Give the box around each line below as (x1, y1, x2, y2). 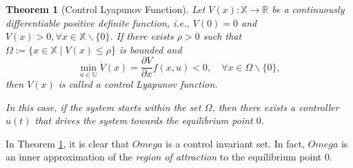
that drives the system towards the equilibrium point (34, 113, 253, 128)
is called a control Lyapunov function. (58, 77, 218, 91)
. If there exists (110, 29, 174, 43)
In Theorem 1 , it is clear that (6, 136, 130, 150)
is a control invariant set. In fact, (165, 136, 305, 150)
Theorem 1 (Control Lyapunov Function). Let (6, 2, 205, 16)
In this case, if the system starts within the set (6, 99, 201, 114)
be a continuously (272, 2, 345, 16)
